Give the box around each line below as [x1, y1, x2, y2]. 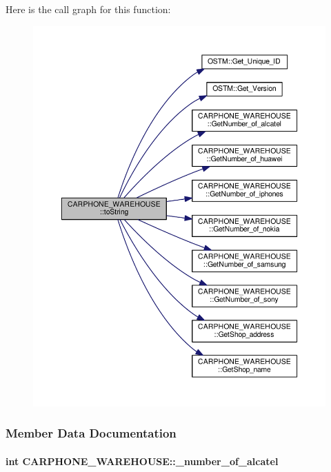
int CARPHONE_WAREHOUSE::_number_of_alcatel [6, 454, 279, 468]
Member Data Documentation [6, 424, 177, 442]
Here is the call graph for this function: [6, 2, 171, 16]
